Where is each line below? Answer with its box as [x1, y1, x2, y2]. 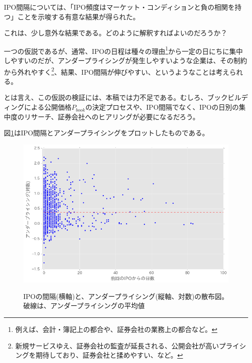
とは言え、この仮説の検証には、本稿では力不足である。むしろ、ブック [4, 92, 228, 102]
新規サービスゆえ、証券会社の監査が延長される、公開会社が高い [15, 340, 219, 350]
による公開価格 [24, 102, 72, 112]
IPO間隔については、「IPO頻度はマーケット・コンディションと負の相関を [4, 2, 235, 12]
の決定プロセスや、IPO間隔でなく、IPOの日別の [85, 102, 239, 112]
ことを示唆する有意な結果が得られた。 [17, 11, 140, 21]
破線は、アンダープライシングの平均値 [23, 300, 145, 311]
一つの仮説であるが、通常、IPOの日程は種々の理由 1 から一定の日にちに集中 [4, 44, 243, 56]
